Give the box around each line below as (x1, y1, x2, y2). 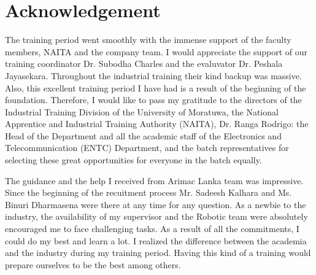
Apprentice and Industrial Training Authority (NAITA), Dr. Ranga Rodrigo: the (5, 117, 309, 130)
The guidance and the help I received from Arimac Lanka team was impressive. (5, 174, 304, 187)
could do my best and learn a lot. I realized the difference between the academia (5, 234, 307, 247)
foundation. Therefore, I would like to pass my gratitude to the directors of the (5, 93, 302, 106)
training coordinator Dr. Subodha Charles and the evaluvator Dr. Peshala (5, 57, 283, 70)
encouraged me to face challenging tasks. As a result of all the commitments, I (5, 222, 299, 235)
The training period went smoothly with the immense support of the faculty (5, 33, 291, 46)
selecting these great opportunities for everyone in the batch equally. (5, 153, 262, 166)
